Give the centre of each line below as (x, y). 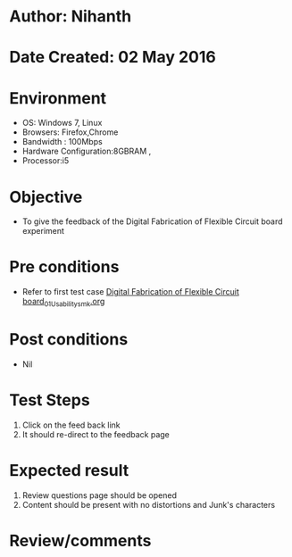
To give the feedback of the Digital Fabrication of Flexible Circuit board (152, 221)
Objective (46, 197)
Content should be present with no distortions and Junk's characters (148, 504)
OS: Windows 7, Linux (62, 123)
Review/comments (80, 540)
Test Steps (50, 400)
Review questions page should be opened (99, 495)
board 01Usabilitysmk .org (63, 303)
